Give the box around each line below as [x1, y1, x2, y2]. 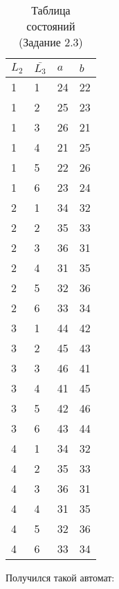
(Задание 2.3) [19, 34, 83, 50]
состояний [26, 18, 75, 34]
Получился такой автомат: [6, 570, 115, 585]
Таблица [31, 2, 71, 18]
